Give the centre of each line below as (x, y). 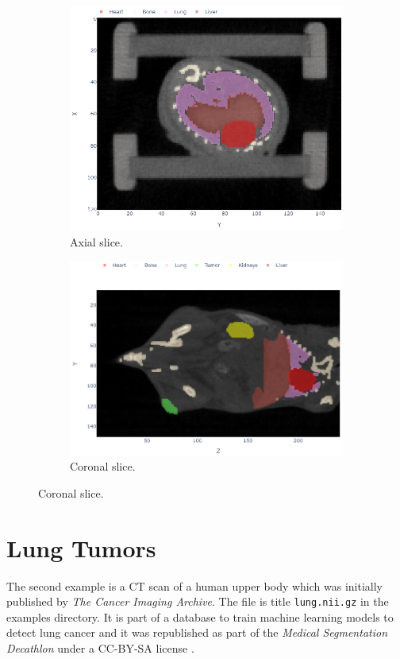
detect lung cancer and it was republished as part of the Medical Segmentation (197, 632)
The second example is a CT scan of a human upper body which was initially (194, 585)
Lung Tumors (81, 547)
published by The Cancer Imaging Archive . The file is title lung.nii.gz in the (198, 601)
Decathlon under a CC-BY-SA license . (100, 648)
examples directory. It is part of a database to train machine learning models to (200, 616)
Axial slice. (96, 241)
